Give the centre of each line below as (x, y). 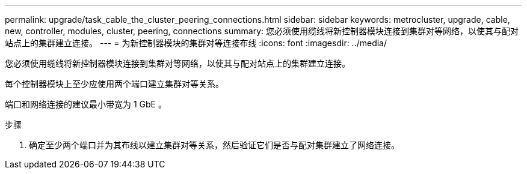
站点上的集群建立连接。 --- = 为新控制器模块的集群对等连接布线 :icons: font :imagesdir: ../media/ (196, 43)
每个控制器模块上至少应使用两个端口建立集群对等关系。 (114, 84)
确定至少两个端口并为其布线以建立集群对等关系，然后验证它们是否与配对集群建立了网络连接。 (214, 145)
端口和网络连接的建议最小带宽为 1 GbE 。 (86, 104)
